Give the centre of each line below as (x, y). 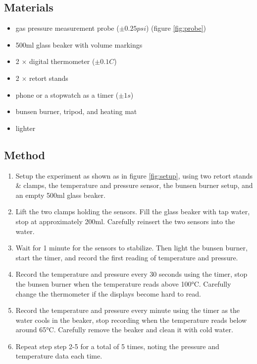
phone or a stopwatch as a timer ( (67, 94)
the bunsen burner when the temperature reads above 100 (103, 283)
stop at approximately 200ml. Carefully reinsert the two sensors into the (125, 221)
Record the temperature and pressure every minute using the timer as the (128, 310)
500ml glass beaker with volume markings (79, 44)
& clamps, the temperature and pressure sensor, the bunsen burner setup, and (134, 185)
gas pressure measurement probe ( (67, 28)
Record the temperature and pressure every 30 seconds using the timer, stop (131, 274)
